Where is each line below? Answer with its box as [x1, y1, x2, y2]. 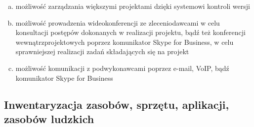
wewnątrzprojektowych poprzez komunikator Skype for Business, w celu [15, 36, 234, 47]
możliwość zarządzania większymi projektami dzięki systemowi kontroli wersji [15, 1, 250, 11]
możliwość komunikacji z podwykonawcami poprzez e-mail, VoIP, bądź [15, 63, 229, 73]
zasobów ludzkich [4, 111, 94, 126]
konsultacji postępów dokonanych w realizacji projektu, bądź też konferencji [15, 27, 246, 37]
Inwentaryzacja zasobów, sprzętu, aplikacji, [4, 96, 229, 112]
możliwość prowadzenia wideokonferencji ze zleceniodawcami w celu [15, 17, 220, 28]
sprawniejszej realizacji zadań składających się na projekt [15, 46, 189, 57]
